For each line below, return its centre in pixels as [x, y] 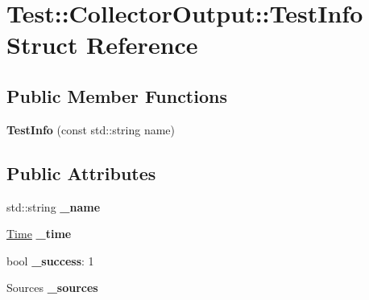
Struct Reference [102, 45]
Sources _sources [52, 288]
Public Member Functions [117, 95]
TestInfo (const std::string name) [91, 129]
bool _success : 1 [50, 260]
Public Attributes [81, 173]
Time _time [39, 234]
